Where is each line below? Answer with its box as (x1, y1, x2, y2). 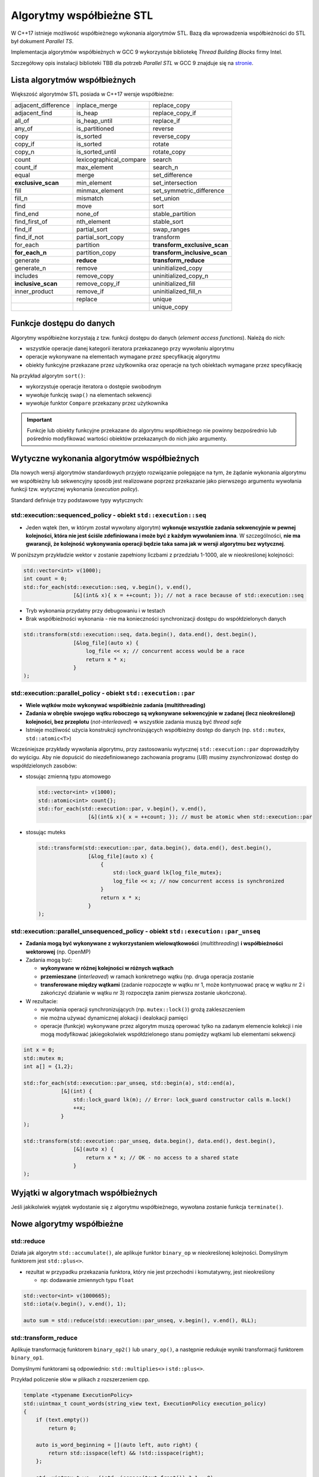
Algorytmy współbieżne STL (11, 9, 154, 22)
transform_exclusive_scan (152, 241, 229, 249)
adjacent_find (14, 109, 53, 118)
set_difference (152, 171, 193, 180)
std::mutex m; (23, 1055, 64, 1062)
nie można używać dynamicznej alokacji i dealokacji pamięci (40, 1014, 188, 1021)
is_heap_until (76, 117, 113, 125)
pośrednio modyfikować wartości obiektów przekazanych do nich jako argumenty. (27, 435, 227, 443)
